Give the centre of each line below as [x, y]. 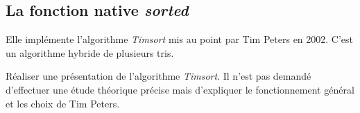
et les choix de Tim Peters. [63, 103]
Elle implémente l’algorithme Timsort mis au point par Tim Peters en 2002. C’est [180, 39]
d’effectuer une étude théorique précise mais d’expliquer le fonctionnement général [180, 89]
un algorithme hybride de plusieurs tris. [90, 52]
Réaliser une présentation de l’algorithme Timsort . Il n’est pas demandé [158, 76]
